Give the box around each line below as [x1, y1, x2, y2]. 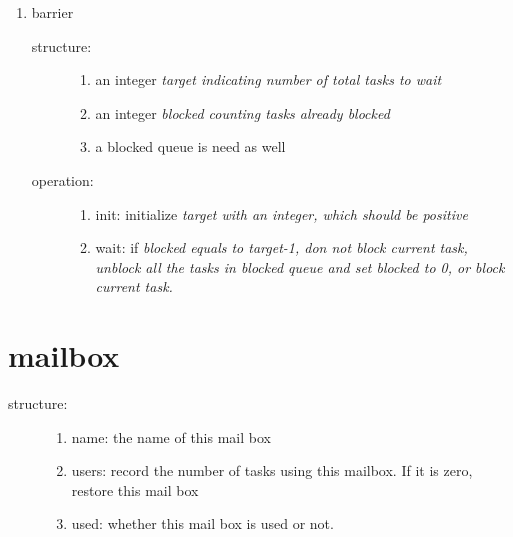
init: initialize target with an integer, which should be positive [95, 203, 468, 224]
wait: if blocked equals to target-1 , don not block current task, [95, 237, 468, 258]
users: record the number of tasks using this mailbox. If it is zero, [71, 460, 473, 481]
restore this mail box [71, 479, 199, 500]
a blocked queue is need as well [95, 136, 286, 157]
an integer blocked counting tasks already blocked [95, 102, 390, 123]
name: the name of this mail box [71, 426, 271, 447]
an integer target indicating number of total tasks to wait [95, 69, 442, 90]
